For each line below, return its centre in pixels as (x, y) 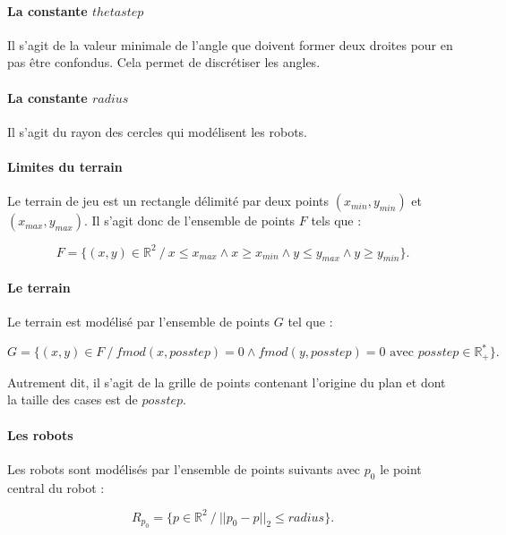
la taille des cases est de (73, 399)
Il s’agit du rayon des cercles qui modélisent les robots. (157, 131)
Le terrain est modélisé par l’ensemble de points (139, 322)
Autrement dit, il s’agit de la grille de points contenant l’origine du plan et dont (227, 382)
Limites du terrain (65, 166)
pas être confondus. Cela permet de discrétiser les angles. (164, 62)
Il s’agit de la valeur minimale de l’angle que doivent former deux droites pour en (230, 44)
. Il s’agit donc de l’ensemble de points (189, 221)
